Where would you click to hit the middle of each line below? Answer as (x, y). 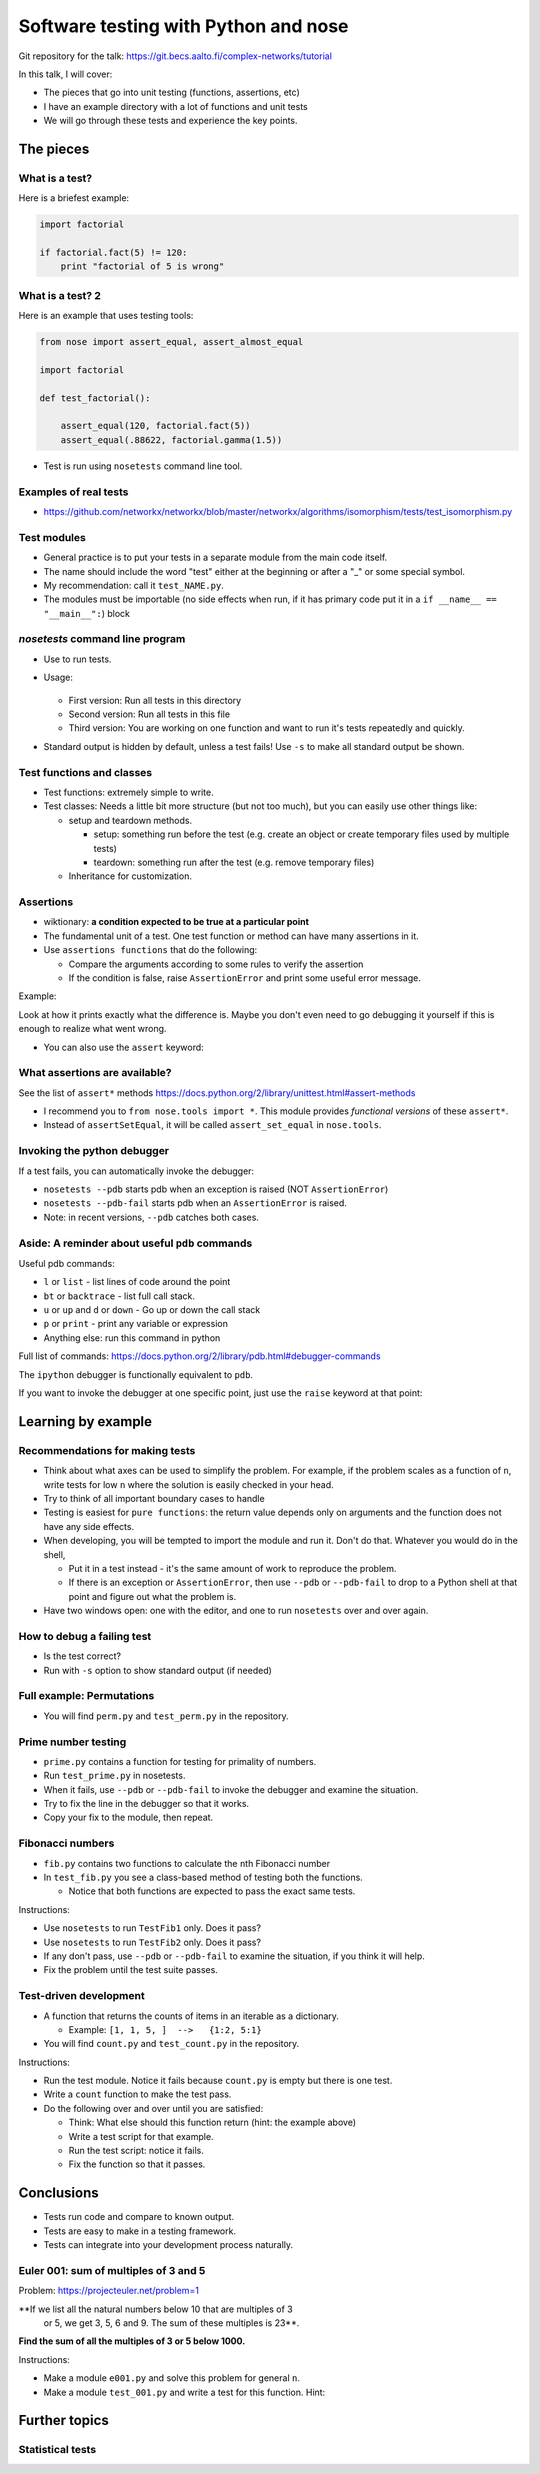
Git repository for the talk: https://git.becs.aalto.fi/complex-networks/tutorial (175, 56)
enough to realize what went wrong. (92, 1029)
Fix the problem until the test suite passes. (131, 1970)
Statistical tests (57, 2450)
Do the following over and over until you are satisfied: (153, 2108)
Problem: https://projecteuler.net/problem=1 (109, 2291)
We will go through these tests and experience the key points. (171, 121)
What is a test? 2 (60, 295)
